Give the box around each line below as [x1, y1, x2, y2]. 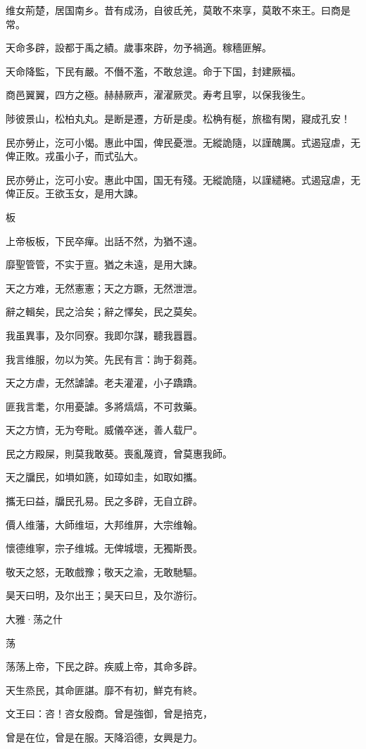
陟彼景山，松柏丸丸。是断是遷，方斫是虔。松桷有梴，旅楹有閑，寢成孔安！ [6, 111, 351, 125]
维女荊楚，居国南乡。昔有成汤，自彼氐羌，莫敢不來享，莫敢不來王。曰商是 [6, 3, 351, 17]
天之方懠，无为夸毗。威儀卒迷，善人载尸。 [6, 422, 203, 437]
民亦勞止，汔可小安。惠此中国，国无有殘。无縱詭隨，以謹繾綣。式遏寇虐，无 [6, 172, 360, 187]
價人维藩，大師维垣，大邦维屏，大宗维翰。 [6, 517, 203, 531]
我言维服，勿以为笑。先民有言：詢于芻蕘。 [6, 351, 203, 366]
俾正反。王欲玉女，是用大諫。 [6, 186, 144, 201]
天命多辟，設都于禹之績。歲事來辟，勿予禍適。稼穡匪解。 [6, 40, 272, 55]
